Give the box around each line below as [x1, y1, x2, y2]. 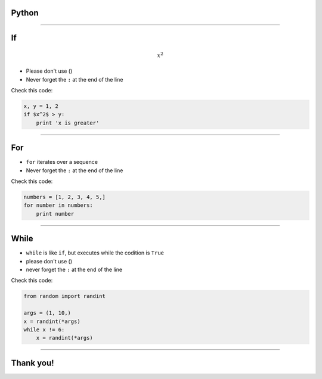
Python [11, 8, 39, 18]
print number [36, 210, 75, 217]
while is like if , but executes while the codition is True [26, 249, 164, 256]
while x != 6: [23, 327, 65, 333]
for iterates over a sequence [26, 159, 98, 166]
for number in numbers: [23, 202, 94, 209]
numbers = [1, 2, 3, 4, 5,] [23, 194, 106, 201]
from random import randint [23, 293, 106, 300]
